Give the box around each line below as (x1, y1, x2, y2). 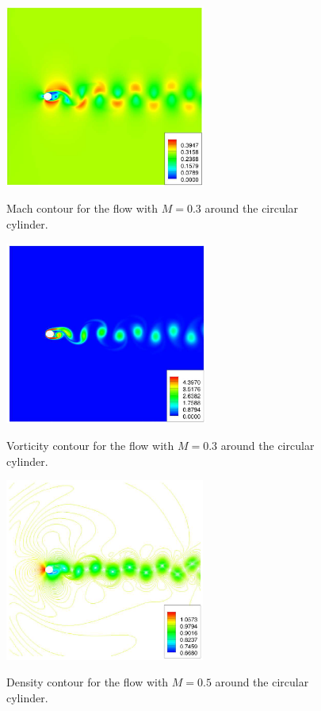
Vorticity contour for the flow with (6, 436, 174, 453)
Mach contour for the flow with (6, 200, 159, 217)
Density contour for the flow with (6, 674, 169, 690)
